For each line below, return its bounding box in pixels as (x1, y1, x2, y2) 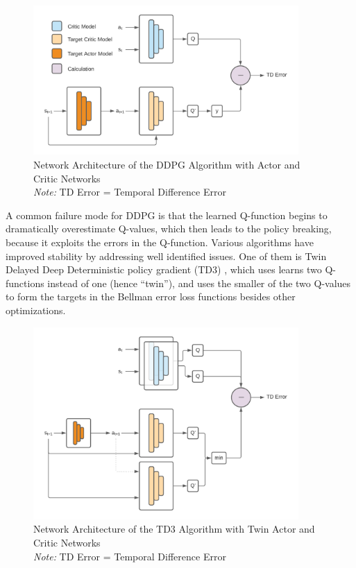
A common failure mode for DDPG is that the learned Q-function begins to (6, 207, 328, 222)
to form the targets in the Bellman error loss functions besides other (6, 289, 296, 304)
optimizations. (6, 302, 66, 317)
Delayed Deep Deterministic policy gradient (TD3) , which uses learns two (6, 262, 322, 277)
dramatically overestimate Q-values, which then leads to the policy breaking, (6, 221, 332, 236)
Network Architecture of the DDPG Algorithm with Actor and (33, 157, 300, 171)
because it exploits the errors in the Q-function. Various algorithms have (6, 234, 314, 249)
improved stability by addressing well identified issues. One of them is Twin (6, 248, 327, 263)
